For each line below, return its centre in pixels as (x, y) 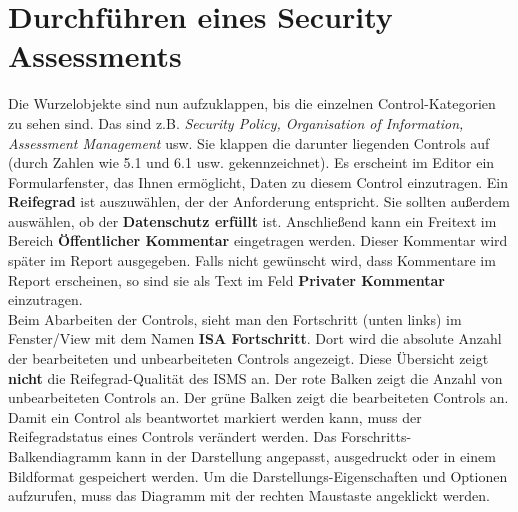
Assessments (95, 55)
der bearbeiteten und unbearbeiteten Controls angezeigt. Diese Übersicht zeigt (248, 358)
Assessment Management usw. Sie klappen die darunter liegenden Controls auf (249, 142)
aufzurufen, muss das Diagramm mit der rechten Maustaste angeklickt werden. (249, 495)
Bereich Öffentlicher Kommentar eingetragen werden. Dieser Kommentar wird (258, 240)
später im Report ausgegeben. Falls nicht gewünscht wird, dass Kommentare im (252, 260)
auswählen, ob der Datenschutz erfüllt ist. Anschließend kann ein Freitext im (252, 220)
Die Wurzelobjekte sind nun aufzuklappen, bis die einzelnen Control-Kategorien (252, 103)
